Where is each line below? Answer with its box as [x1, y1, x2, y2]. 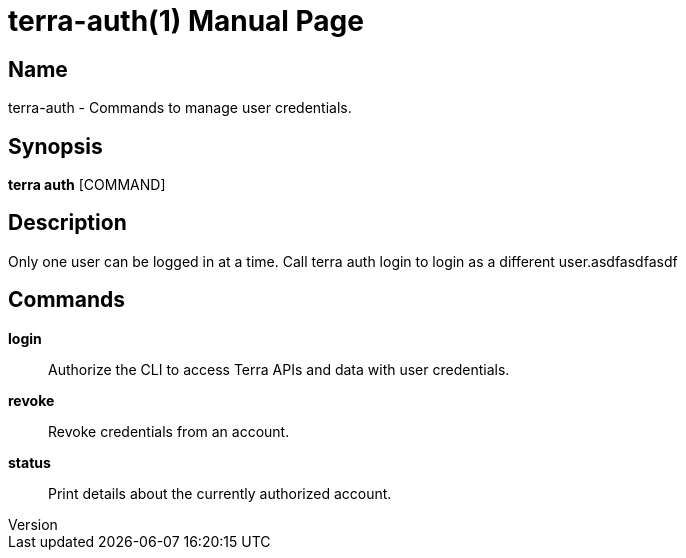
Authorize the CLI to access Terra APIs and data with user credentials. [48, 360, 510, 378]
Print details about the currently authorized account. [48, 484, 392, 502]
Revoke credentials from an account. [48, 422, 290, 440]
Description [8, 210, 127, 236]
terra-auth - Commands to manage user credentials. [8, 99, 352, 117]
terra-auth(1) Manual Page [8, 4, 364, 38]
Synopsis [8, 133, 103, 159]
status [8, 453, 51, 471]
